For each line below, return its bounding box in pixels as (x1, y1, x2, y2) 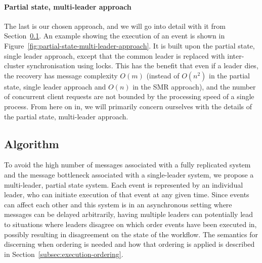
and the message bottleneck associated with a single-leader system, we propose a (4, 169, 254, 180)
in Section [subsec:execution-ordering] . (4, 248, 123, 259)
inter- (227, 50, 244, 61)
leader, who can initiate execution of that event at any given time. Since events (4, 189, 249, 200)
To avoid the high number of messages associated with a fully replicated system (4, 159, 251, 170)
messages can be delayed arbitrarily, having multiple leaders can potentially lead (4, 209, 253, 220)
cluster (4, 60, 25, 71)
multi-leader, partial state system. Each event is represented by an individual (4, 179, 243, 190)
